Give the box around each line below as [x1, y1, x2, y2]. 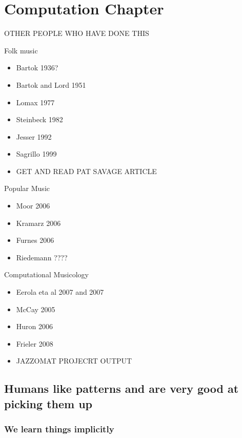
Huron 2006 [16, 321, 53, 332]
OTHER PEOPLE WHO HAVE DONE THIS [4, 28, 149, 39]
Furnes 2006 [16, 235, 54, 245]
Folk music [4, 45, 38, 55]
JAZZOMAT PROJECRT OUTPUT [16, 355, 132, 366]
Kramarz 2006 [16, 217, 61, 228]
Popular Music [4, 183, 50, 194]
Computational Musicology [4, 269, 89, 280]
